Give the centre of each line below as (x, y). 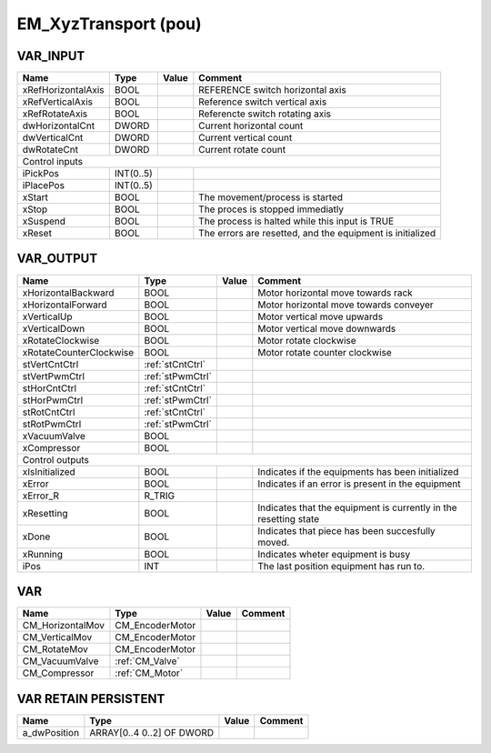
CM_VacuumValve (60, 661)
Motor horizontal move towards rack (335, 293)
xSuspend (44, 221)
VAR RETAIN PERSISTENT (91, 699)
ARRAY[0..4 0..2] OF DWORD (152, 732)
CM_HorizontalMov (63, 626)
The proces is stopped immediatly (271, 209)
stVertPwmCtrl (54, 376)
